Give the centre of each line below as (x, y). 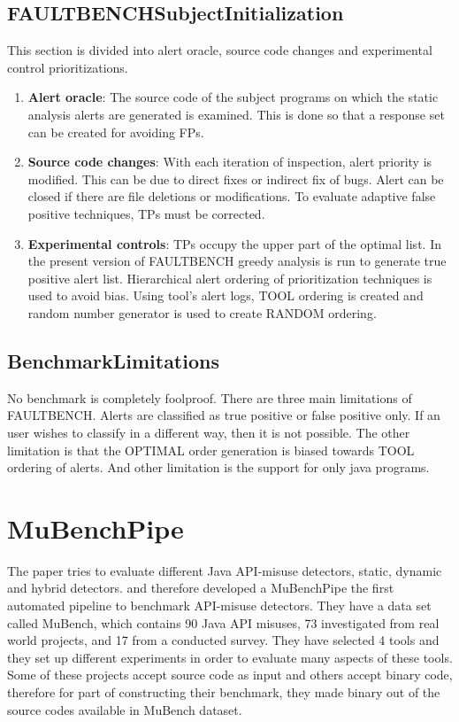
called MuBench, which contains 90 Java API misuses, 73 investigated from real (223, 622)
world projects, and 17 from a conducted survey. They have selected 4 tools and (223, 640)
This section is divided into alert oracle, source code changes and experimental (220, 50)
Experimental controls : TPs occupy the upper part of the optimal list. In (234, 243)
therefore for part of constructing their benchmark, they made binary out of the (224, 691)
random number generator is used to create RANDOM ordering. (202, 312)
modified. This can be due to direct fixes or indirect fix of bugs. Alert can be (236, 179)
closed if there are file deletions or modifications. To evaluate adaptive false (232, 196)
